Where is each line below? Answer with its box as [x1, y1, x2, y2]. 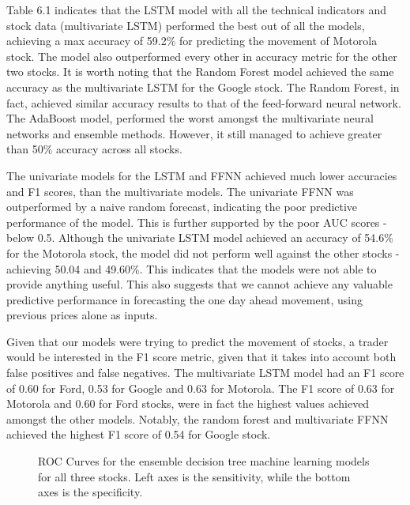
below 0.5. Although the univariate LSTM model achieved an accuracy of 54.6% [6, 229, 393, 246]
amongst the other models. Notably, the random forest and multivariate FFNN [6, 410, 389, 427]
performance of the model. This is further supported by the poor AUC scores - [6, 213, 387, 230]
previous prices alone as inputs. [6, 307, 158, 323]
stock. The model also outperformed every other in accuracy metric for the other [6, 47, 397, 64]
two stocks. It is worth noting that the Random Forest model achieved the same [6, 63, 394, 80]
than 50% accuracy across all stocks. [6, 141, 182, 157]
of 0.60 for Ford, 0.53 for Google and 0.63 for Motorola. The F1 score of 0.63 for [6, 379, 395, 396]
